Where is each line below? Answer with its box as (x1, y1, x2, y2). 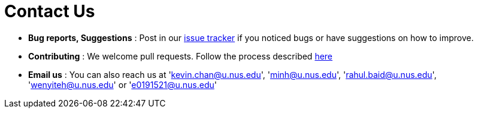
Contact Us (4, 1, 95, 21)
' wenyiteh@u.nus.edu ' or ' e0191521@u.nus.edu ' (28, 79, 217, 90)
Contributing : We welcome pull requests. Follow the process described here (28, 51, 333, 61)
